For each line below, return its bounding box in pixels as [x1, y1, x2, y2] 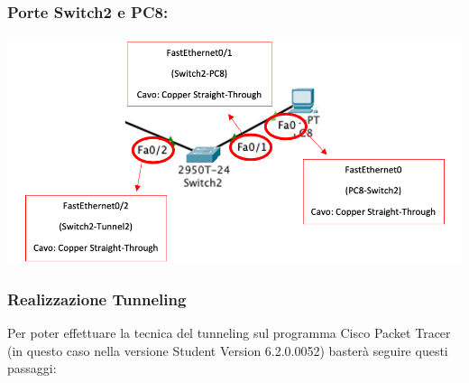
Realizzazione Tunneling [7, 287, 187, 310]
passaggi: [7, 359, 57, 378]
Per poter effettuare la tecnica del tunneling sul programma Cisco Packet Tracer [7, 322, 451, 341]
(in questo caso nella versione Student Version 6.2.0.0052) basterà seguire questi [7, 341, 448, 360]
